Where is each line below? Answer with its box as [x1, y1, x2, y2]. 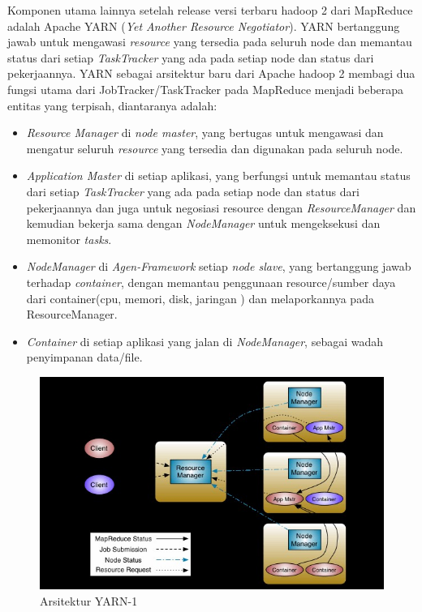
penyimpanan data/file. [26, 349, 143, 366]
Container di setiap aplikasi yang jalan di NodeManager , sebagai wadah [26, 332, 384, 349]
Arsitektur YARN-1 [40, 592, 138, 609]
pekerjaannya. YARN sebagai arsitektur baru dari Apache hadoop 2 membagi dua [7, 65, 416, 82]
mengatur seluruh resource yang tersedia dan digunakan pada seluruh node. [26, 139, 403, 156]
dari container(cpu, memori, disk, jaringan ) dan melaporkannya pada [26, 289, 374, 306]
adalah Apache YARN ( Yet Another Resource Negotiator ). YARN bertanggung [7, 17, 400, 34]
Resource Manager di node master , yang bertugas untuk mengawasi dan [26, 124, 384, 141]
